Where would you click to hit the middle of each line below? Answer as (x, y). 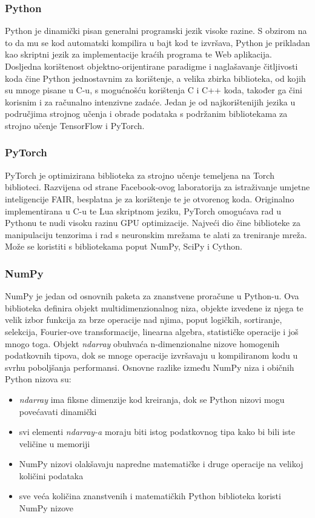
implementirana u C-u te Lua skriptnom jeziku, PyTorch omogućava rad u (143, 211)
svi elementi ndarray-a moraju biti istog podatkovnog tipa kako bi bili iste (157, 432)
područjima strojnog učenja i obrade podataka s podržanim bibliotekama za (146, 114)
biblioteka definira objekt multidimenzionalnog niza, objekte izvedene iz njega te (154, 307)
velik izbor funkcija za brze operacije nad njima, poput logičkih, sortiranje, (144, 320)
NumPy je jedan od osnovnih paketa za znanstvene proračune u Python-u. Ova (152, 296)
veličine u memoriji (55, 443)
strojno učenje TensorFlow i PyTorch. (75, 125)
